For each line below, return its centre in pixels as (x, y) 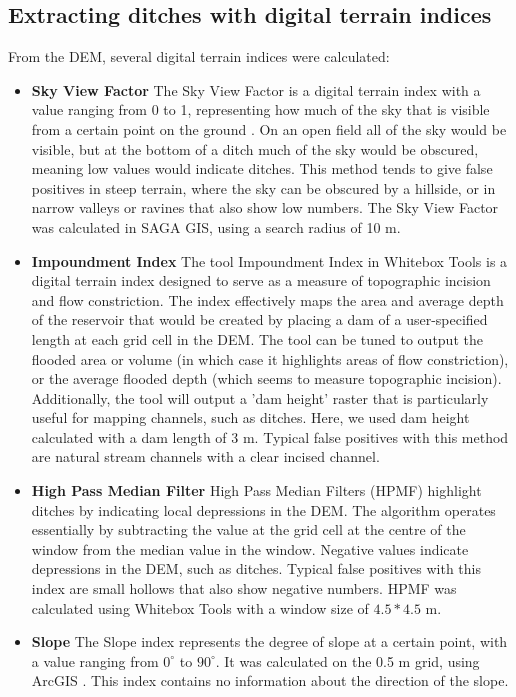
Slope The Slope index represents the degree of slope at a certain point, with (269, 641)
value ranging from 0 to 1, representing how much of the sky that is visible (260, 109)
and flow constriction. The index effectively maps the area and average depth (267, 299)
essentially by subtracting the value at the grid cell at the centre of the (248, 529)
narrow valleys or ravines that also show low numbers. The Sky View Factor (265, 207)
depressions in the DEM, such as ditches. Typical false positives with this (256, 568)
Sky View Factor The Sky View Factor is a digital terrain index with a (256, 89)
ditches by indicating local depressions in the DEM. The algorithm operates (263, 509)
